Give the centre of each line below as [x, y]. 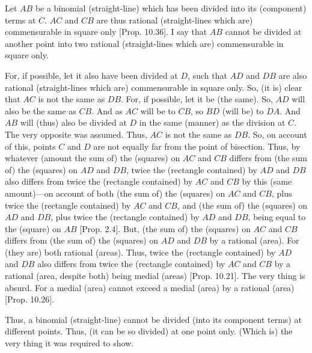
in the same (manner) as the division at [212, 122]
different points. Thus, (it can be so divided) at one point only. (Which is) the [149, 331]
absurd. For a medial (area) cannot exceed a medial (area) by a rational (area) [150, 287]
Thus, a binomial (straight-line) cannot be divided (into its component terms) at [153, 319]
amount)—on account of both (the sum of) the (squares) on [115, 193]
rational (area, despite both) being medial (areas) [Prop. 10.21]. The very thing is [155, 276]
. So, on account [277, 134]
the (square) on [33, 228]
